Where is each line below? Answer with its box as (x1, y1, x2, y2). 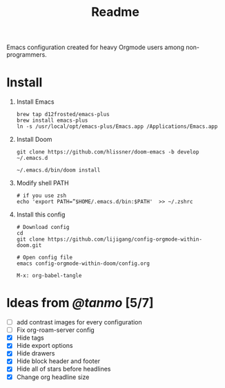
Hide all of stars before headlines (16, 364, 111, 373)
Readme (91, 4, 139, 20)
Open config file (23, 254, 73, 261)
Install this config (16, 210, 66, 219)
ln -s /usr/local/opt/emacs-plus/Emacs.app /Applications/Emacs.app (16, 123, 218, 130)
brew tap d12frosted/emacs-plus (16, 111, 110, 118)
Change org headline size (16, 373, 90, 381)
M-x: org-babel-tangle (16, 272, 82, 279)
